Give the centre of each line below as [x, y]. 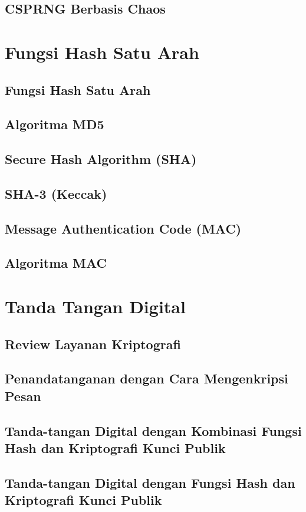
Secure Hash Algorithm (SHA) [101, 159]
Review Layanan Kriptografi [93, 344]
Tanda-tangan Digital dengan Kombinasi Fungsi [153, 430]
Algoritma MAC [56, 263]
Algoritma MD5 [55, 124]
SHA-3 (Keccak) [56, 193]
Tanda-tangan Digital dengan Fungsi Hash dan [150, 482]
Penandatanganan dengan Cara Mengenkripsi [147, 378]
